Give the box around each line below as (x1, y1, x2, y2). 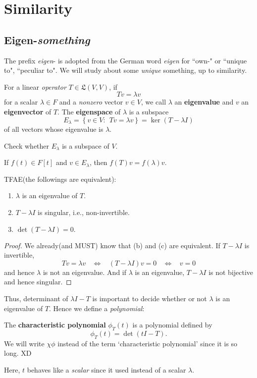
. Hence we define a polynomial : (49, 303, 145, 313)
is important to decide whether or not (92, 293, 207, 303)
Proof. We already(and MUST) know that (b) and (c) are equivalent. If (4, 240, 220, 250)
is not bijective (208, 267, 254, 277)
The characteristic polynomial (4, 320, 106, 330)
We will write (4, 338, 45, 348)
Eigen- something (4, 32, 90, 47)
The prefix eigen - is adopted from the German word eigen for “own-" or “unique (4, 55, 247, 65)
